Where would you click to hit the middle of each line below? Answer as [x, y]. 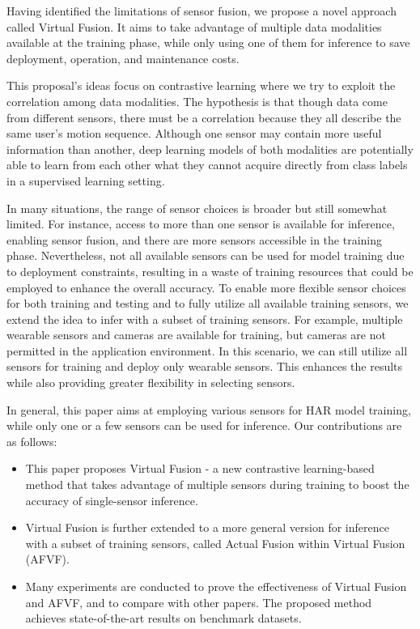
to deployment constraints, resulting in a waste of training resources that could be [210, 271]
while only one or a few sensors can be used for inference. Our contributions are [204, 425]
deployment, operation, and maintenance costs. [123, 58]
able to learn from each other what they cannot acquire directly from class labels [207, 165]
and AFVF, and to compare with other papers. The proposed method [199, 602]
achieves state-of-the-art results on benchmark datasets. [163, 618]
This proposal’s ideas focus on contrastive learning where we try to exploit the [201, 85]
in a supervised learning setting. [86, 180]
